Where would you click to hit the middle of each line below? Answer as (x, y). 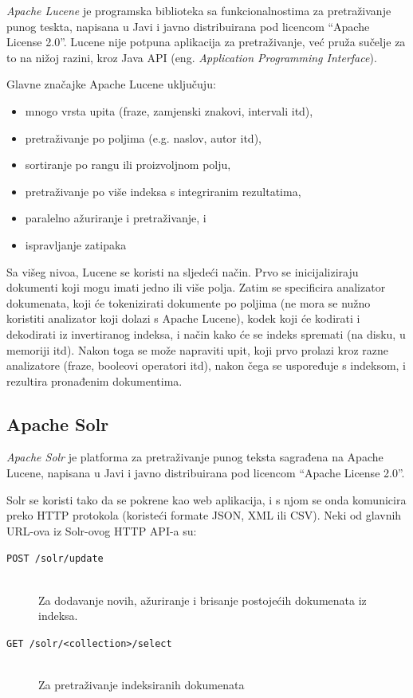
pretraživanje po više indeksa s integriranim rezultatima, (163, 191)
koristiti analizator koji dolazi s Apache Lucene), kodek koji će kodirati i (183, 318)
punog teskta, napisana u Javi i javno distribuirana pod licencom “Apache (188, 26)
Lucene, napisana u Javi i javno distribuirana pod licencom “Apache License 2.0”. (206, 473)
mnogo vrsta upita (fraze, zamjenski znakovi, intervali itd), (169, 110)
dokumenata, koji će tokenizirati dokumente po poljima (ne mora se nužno (189, 302)
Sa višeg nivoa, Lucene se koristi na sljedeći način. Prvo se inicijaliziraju (183, 271)
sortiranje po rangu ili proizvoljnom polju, (128, 165)
